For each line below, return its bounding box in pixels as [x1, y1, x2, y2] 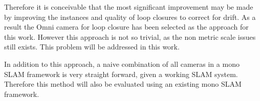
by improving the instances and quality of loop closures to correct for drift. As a [4, 11, 256, 22]
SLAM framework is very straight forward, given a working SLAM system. [4, 68, 238, 79]
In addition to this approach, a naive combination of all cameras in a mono [4, 58, 240, 69]
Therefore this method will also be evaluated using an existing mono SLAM [4, 79, 242, 89]
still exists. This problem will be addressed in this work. [4, 41, 180, 52]
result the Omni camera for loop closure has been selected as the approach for [4, 21, 249, 32]
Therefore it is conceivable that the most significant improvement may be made [4, 2, 253, 12]
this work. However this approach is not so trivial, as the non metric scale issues [4, 31, 256, 42]
